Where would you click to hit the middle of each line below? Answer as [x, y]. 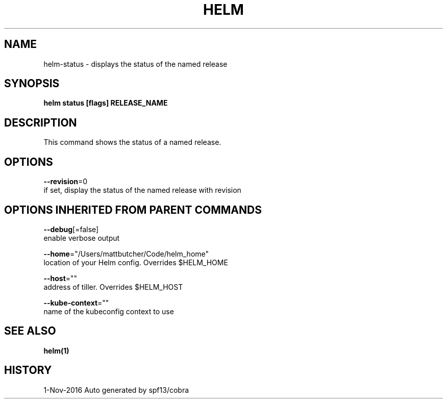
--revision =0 [66, 182]
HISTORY [28, 370]
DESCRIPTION [41, 122]
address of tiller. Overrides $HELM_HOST [113, 287]
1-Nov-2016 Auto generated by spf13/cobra [116, 390]
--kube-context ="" [76, 303]
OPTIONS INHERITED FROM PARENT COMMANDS [133, 210]
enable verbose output [82, 238]
